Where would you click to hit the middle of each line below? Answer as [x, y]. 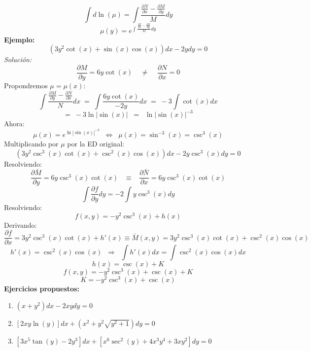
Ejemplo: [19, 39]
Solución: [18, 59]
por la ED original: [96, 144]
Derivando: [20, 225]
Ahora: [14, 123]
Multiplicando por [31, 144]
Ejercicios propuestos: [42, 289]
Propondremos [26, 85]
